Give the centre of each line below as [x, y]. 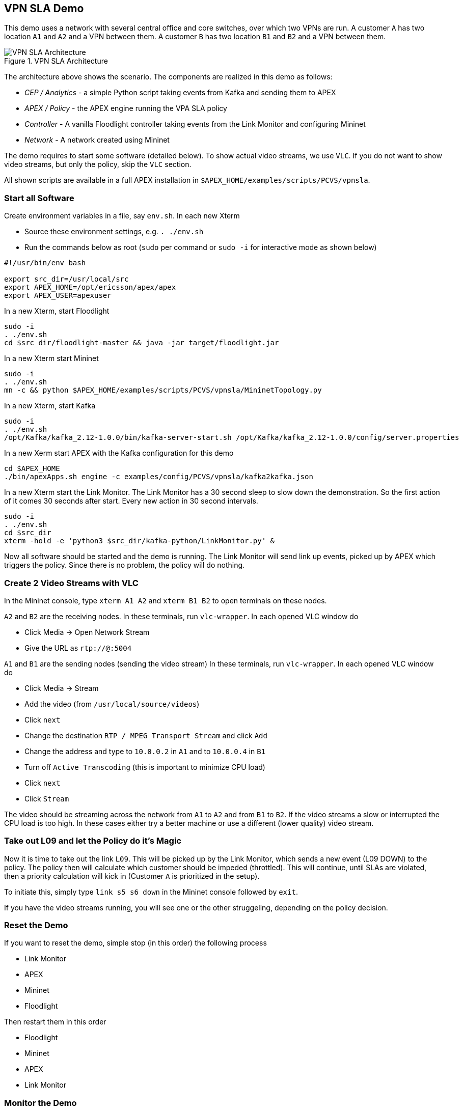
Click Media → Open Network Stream [87, 632]
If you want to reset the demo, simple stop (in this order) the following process [135, 943]
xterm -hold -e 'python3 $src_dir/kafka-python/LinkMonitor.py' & [140, 541]
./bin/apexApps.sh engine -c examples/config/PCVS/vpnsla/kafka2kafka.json [159, 477]
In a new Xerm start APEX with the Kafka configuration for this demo [119, 453]
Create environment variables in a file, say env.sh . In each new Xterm [122, 216]
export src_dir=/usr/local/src [66, 279]
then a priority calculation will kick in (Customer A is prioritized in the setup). [132, 876]
